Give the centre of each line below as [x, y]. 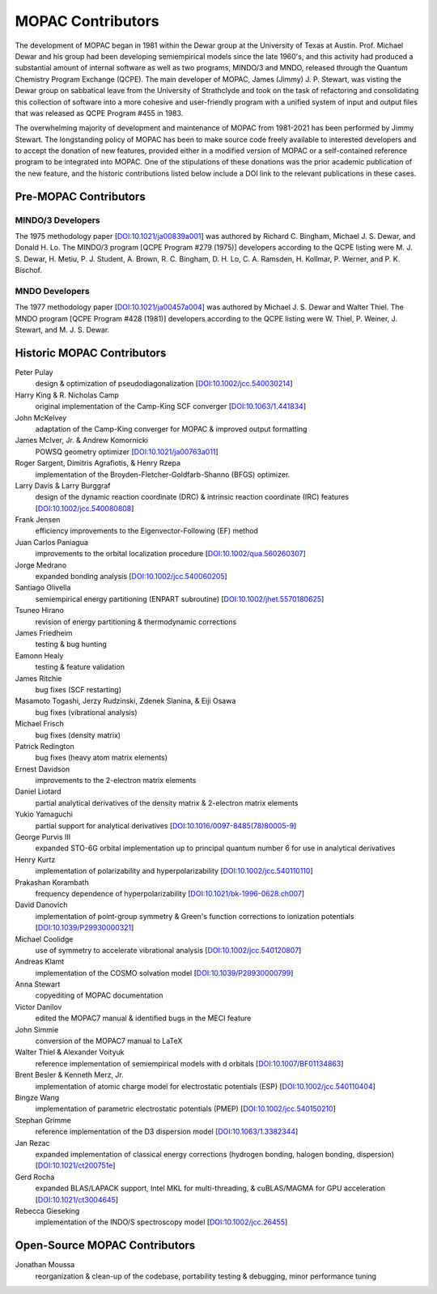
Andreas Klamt [40, 962]
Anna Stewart [38, 985]
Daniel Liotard [38, 792]
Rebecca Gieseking [47, 1211]
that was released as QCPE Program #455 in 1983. [99, 113]
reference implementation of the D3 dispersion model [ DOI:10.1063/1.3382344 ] [167, 1132]
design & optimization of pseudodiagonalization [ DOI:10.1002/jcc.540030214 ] [164, 384]
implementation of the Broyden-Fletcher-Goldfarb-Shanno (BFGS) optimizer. [163, 475]
